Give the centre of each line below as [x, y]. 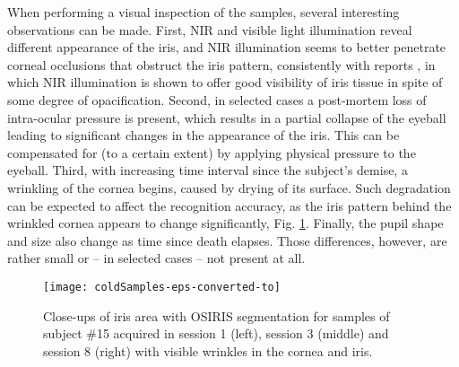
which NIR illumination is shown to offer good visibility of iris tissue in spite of [225, 82]
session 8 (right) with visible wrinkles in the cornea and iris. [208, 350]
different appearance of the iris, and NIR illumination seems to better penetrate [227, 47]
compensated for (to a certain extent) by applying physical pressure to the [212, 152]
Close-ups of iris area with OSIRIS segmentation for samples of [217, 315]
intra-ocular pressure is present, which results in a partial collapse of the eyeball [227, 117]
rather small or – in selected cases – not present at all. [156, 258]
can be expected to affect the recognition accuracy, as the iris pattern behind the [229, 205]
